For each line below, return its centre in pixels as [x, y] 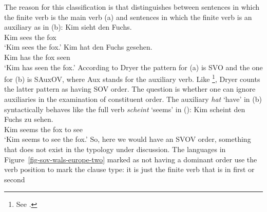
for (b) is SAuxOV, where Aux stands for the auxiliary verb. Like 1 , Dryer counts [132, 78]
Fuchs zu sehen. [29, 119]
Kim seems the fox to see [44, 129]
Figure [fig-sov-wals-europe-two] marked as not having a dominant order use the [131, 159]
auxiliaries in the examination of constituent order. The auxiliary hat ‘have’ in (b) [133, 99]
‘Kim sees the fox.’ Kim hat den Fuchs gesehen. [78, 47]
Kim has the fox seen [37, 57]
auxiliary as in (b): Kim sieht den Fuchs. [68, 27]
